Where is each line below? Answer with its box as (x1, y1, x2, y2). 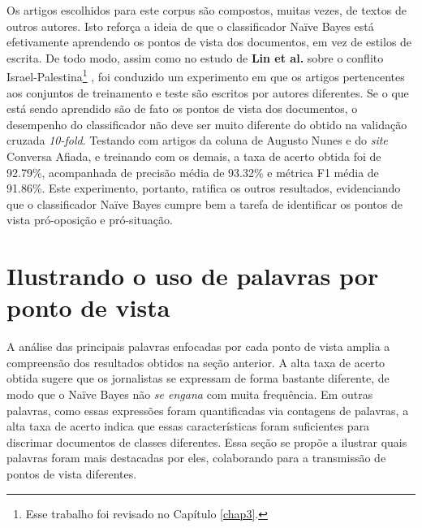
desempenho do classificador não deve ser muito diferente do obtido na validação (6, 115, 407, 132)
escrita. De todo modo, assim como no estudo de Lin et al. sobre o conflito (6, 49, 384, 66)
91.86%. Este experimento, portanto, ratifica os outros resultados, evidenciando (6, 180, 401, 197)
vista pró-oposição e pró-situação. (6, 211, 173, 228)
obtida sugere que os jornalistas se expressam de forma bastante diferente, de (6, 370, 390, 387)
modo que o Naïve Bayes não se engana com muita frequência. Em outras (6, 386, 373, 403)
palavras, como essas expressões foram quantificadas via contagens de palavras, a (6, 401, 409, 418)
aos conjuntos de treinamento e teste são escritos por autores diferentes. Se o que (6, 84, 409, 101)
